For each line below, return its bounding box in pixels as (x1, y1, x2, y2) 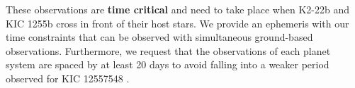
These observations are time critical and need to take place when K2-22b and (6, 2, 349, 16)
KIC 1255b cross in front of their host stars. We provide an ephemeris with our (6, 15, 349, 30)
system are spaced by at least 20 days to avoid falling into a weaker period (6, 57, 329, 72)
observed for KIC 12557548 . (6, 70, 130, 85)
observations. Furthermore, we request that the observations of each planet (6, 43, 331, 58)
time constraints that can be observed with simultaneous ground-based (6, 30, 313, 44)
